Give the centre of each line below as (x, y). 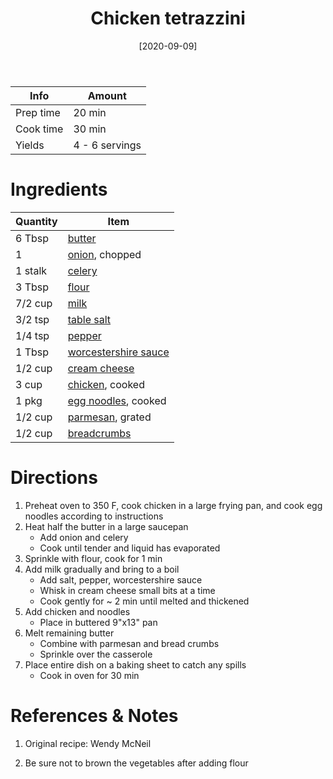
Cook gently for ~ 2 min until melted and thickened (144, 601)
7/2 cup (34, 303)
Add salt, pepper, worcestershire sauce (121, 579)
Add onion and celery (84, 537)
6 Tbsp (32, 238)
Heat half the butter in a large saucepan (106, 526)
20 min (90, 112)
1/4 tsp (32, 335)
